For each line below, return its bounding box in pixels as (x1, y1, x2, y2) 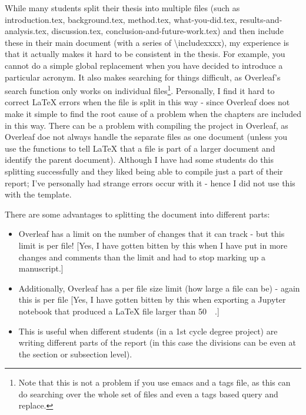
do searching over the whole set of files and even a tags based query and (18, 387, 278, 400)
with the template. (5, 188, 72, 200)
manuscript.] (18, 262, 64, 275)
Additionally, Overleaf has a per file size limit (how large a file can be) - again (18, 282, 300, 294)
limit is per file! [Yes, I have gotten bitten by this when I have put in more (18, 239, 288, 251)
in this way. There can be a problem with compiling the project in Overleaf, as (5, 119, 288, 131)
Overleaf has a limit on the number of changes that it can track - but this (18, 227, 285, 240)
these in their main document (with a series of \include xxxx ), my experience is (5, 36, 290, 48)
